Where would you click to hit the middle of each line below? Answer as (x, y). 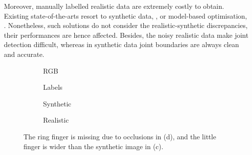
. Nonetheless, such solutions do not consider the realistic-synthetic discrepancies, (126, 25)
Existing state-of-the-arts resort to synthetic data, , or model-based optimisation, (126, 15)
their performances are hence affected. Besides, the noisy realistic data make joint (126, 35)
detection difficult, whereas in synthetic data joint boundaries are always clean (122, 44)
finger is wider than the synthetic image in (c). (93, 146)
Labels (53, 87)
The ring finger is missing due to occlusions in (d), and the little (120, 136)
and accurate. (24, 54)
